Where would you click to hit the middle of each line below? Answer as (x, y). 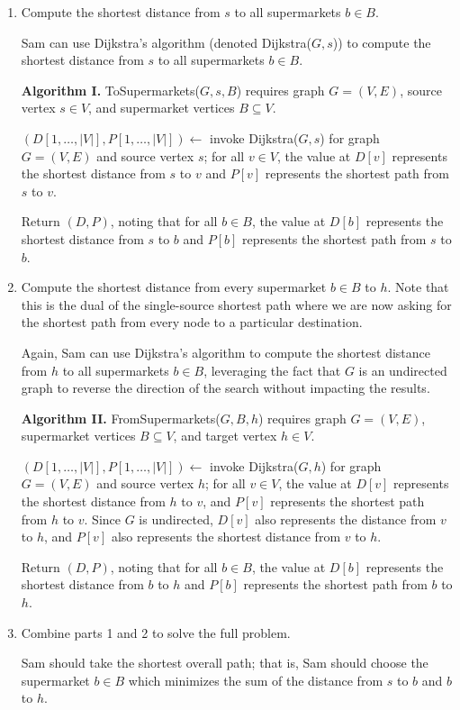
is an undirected (403, 370)
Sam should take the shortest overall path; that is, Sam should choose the (225, 663)
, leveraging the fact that (272, 370)
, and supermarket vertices (162, 108)
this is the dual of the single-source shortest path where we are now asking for (236, 304)
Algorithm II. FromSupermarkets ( (121, 418)
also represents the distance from (346, 519)
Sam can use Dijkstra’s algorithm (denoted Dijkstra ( (166, 42)
